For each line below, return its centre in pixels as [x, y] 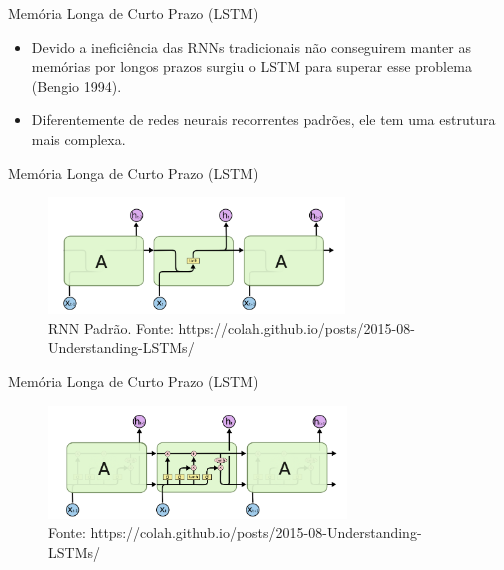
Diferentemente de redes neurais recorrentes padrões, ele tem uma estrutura [263, 119]
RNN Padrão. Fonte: [111, 327]
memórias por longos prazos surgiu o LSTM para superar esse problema [251, 66]
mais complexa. [78, 138]
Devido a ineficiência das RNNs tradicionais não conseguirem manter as [251, 46]
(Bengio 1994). [76, 85]
